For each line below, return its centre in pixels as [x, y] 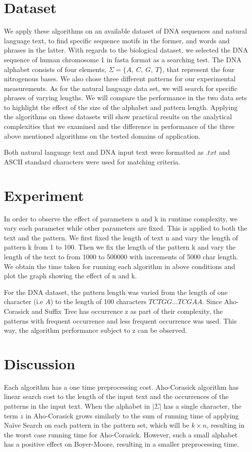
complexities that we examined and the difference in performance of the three [119, 126]
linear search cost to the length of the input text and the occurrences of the [116, 396]
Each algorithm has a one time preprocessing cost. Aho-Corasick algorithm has [121, 387]
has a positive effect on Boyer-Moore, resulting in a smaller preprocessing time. [122, 444]
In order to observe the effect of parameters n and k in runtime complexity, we [121, 218]
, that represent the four [199, 69]
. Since [212, 301]
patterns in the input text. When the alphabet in [77, 406]
